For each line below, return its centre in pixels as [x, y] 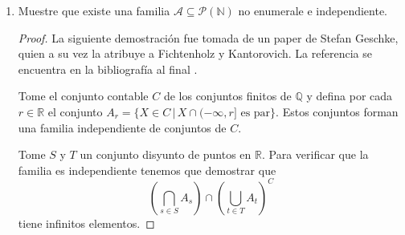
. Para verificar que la [315, 154]
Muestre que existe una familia [94, 10]
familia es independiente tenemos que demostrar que [147, 170]
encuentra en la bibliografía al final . [108, 69]
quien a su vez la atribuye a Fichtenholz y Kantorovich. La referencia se [195, 53]
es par [256, 113]
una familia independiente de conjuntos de [122, 127]
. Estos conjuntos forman [337, 111]
